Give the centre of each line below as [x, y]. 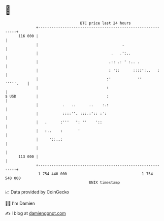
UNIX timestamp [104, 182]
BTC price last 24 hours [106, 23]
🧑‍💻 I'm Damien [20, 203]
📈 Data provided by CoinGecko [37, 192]
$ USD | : [57, 96]
